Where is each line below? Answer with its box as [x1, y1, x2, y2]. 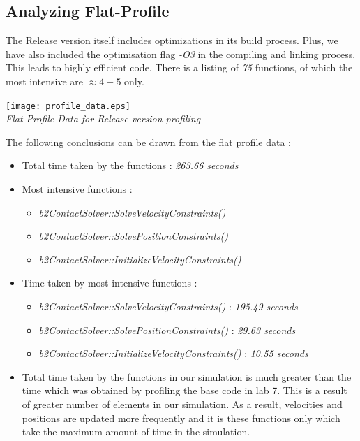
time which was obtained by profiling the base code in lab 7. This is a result [22, 383, 347, 398]
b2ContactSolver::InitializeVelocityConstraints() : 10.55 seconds [38, 346, 308, 361]
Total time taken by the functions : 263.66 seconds [22, 158, 239, 173]
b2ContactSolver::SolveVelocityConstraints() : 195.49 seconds [38, 298, 298, 313]
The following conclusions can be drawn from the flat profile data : [6, 134, 292, 149]
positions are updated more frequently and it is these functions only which [22, 410, 340, 425]
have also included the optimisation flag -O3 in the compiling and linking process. [6, 46, 356, 61]
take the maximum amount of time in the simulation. [22, 424, 250, 439]
